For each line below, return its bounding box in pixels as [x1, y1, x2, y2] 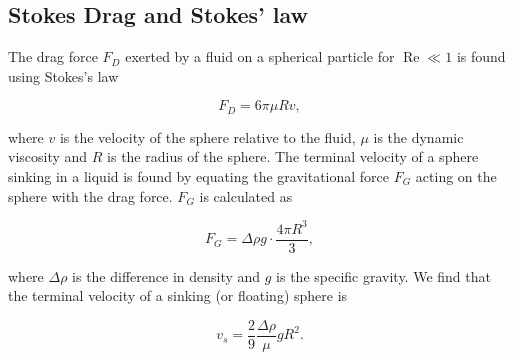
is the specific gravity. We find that [276, 265, 491, 286]
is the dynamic [373, 126, 464, 147]
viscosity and [8, 146, 88, 167]
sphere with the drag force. [8, 185, 173, 206]
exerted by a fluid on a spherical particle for [125, 46, 395, 67]
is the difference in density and [72, 265, 261, 286]
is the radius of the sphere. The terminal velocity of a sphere [107, 146, 479, 167]
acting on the [415, 166, 497, 187]
